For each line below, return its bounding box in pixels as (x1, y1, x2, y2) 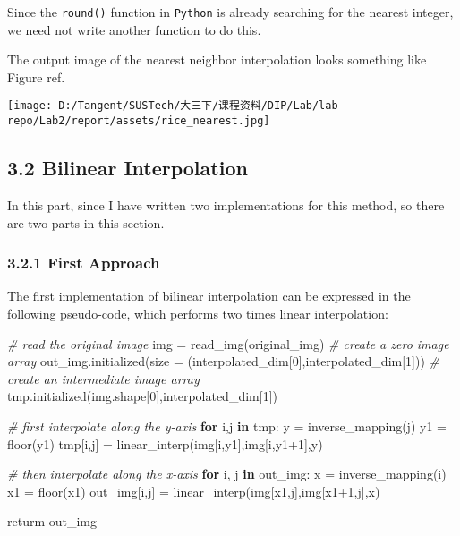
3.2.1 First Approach (7, 251, 160, 274)
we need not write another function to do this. (7, 20, 261, 38)
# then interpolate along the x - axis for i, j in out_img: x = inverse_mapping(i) (7, 464, 447, 483)
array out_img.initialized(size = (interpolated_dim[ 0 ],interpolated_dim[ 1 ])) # (7, 352, 439, 370)
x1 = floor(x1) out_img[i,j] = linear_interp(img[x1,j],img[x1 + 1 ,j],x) (7, 481, 380, 500)
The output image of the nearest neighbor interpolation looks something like (7, 50, 427, 69)
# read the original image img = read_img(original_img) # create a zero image (7, 334, 449, 353)
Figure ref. (7, 67, 65, 86)
